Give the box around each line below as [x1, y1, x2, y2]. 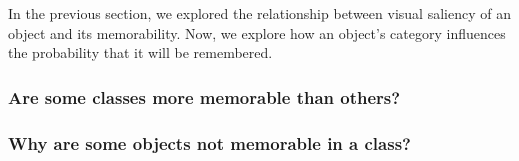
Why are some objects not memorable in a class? [8, 130, 411, 155]
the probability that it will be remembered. [8, 42, 273, 63]
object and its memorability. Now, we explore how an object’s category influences [8, 22, 506, 43]
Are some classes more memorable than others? [8, 84, 401, 109]
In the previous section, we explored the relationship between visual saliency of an [8, 3, 511, 23]
